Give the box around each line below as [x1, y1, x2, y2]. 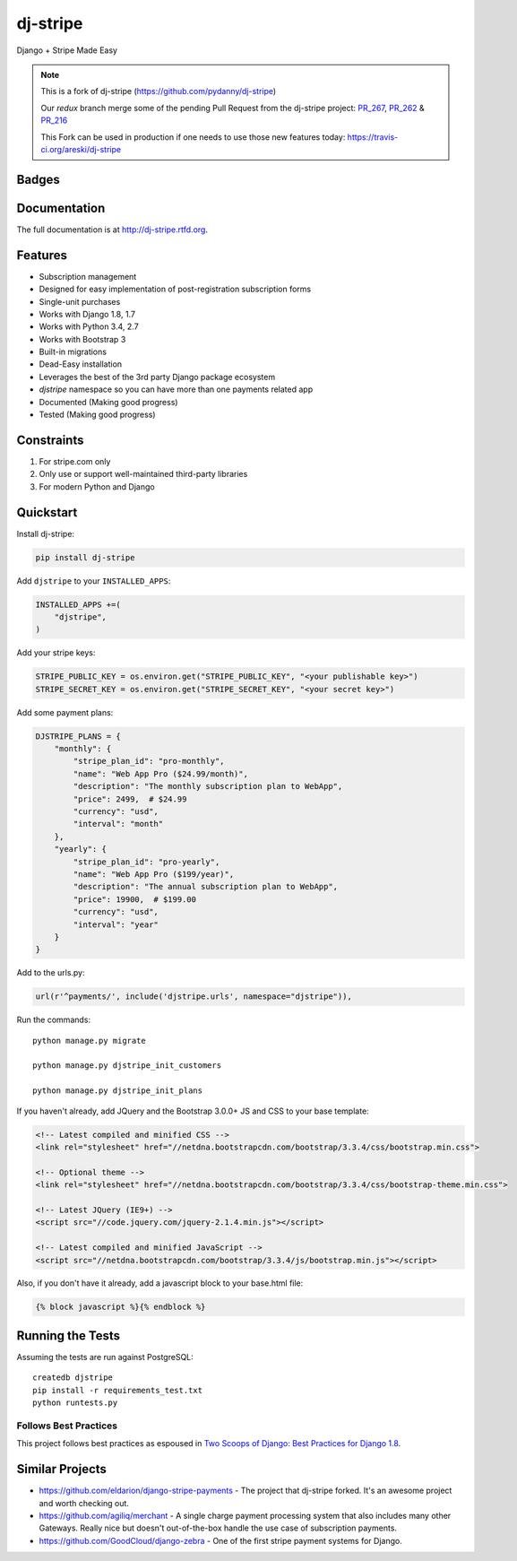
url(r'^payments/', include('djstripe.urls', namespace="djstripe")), [35, 992, 353, 1002]
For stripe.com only [39, 455, 111, 466]
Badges [16, 171, 60, 187]
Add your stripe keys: [16, 647, 96, 658]
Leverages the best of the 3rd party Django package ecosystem [39, 371, 276, 382]
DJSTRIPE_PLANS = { [35, 731, 121, 741]
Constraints [16, 432, 84, 447]
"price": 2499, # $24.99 [73, 794, 187, 804]
